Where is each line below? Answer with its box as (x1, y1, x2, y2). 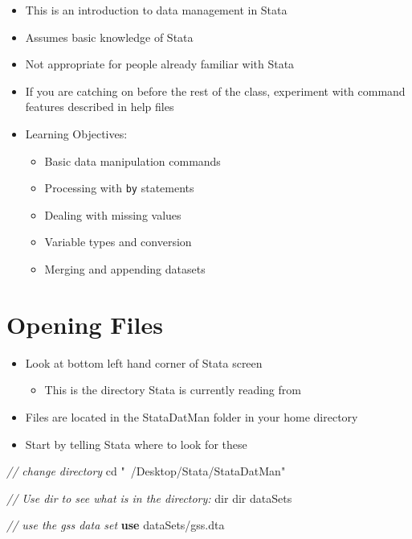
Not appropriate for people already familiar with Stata (25, 56, 295, 72)
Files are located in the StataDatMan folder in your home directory (25, 408, 358, 425)
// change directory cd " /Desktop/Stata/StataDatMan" (6, 463, 286, 479)
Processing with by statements (44, 179, 194, 196)
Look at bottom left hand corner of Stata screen (25, 354, 263, 371)
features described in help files (25, 98, 174, 115)
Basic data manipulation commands (44, 152, 221, 169)
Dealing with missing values (44, 206, 182, 223)
